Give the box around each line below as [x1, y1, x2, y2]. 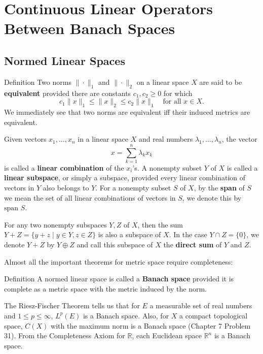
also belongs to [43, 182, 89, 193]
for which [163, 87, 193, 98]
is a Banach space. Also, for [83, 310, 169, 320]
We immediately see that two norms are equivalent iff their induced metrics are [4, 106, 250, 117]
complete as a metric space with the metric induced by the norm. [4, 283, 207, 294]
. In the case [169, 229, 207, 240]
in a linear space [78, 134, 128, 144]
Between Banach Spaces [4, 18, 175, 39]
